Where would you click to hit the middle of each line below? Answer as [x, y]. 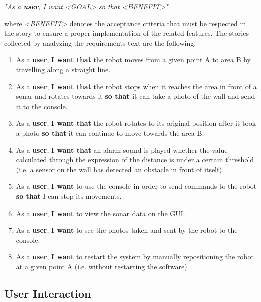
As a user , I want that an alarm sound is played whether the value [122, 149]
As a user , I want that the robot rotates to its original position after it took [136, 123]
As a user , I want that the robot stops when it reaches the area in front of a [136, 86]
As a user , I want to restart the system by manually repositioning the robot [135, 257]
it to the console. [42, 106]
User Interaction [48, 293]
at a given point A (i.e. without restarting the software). [102, 266]
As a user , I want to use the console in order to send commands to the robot [136, 186]
